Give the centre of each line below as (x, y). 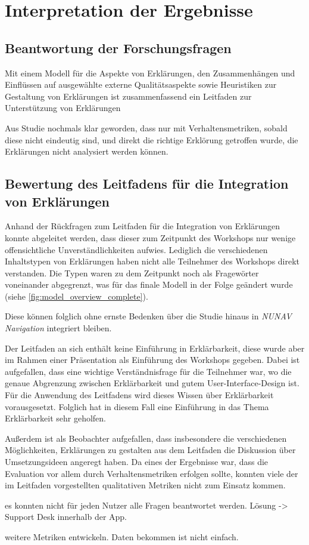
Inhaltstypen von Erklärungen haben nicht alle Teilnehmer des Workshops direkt (152, 261)
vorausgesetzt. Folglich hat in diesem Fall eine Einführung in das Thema (137, 406)
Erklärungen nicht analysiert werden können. (87, 151)
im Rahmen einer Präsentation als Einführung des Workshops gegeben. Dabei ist (152, 360)
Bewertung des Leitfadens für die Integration (147, 184)
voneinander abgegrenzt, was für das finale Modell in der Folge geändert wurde (149, 284)
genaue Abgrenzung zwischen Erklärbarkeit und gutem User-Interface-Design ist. (152, 383)
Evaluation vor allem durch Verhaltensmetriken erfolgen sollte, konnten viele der (152, 473)
